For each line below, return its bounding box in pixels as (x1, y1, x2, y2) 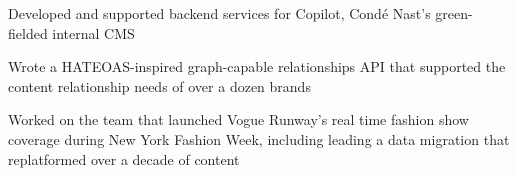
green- (435, 3, 473, 23)
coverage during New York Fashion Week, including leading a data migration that (8, 128, 510, 149)
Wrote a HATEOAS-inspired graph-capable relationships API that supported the (8, 56, 506, 77)
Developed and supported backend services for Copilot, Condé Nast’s (8, 3, 431, 23)
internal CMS (52, 22, 135, 43)
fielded (8, 22, 48, 43)
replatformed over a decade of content (8, 148, 240, 169)
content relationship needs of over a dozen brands (8, 75, 311, 96)
